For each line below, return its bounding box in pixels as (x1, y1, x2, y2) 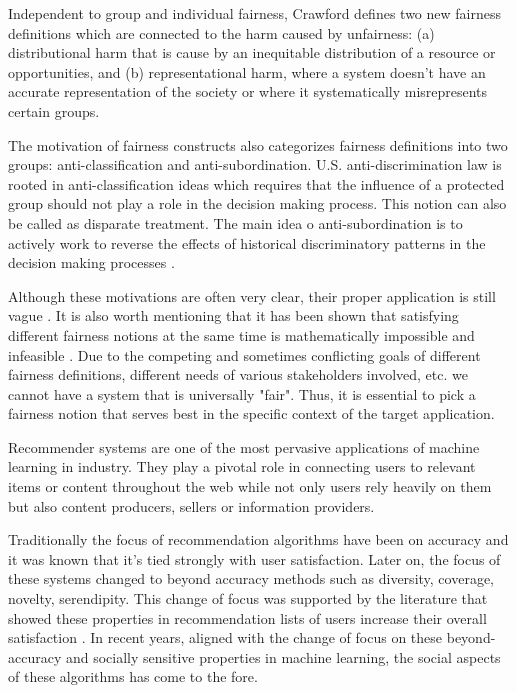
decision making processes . (8, 252, 175, 273)
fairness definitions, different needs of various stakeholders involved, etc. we (8, 364, 468, 385)
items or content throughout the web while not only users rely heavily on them (8, 476, 492, 497)
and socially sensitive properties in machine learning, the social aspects (65, 646, 501, 667)
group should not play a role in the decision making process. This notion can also (8, 193, 507, 214)
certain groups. (8, 100, 100, 121)
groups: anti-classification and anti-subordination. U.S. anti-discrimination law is (8, 154, 502, 175)
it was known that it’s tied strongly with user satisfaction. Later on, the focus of (8, 548, 501, 569)
